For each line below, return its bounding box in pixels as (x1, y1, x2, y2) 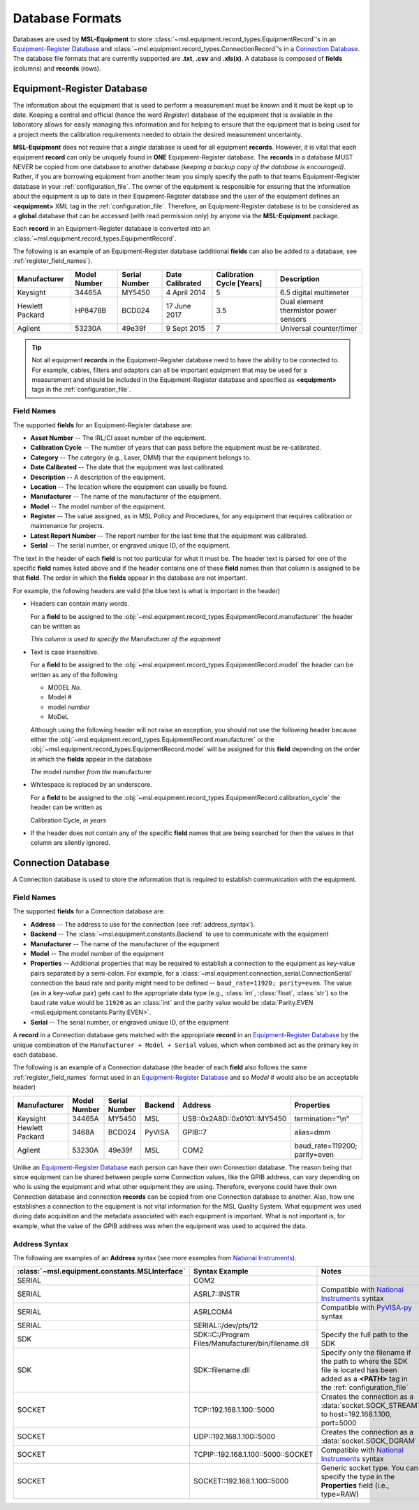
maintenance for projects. (30, 522, 105, 530)
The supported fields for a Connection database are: (13, 907, 166, 916)
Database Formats (13, 10, 122, 26)
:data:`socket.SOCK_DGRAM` (321, 1436, 418, 1446)
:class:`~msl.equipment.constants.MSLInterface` (17, 1267, 186, 1276)
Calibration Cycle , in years (30, 815, 107, 825)
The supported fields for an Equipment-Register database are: (13, 420, 193, 429)
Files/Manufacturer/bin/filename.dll (193, 1339, 309, 1348)
